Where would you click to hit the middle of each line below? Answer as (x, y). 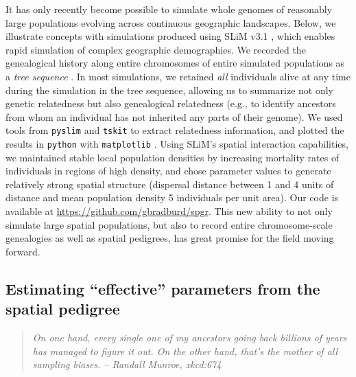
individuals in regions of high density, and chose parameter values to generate (168, 171)
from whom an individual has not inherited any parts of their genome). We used (174, 116)
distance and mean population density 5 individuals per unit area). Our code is (172, 197)
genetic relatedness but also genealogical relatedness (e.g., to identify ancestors (171, 103)
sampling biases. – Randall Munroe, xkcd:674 (127, 364)
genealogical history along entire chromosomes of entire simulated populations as (175, 63)
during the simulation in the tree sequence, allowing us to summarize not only (169, 90)
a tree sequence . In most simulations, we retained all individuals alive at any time (178, 76)
